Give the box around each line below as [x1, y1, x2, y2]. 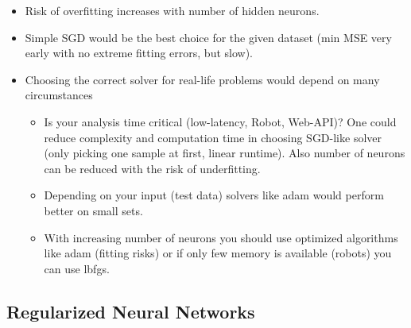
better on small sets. [44, 202, 143, 218]
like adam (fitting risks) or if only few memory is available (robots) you [44, 245, 392, 261]
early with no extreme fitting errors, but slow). [25, 44, 253, 61]
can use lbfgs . [44, 260, 110, 276]
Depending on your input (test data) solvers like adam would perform [44, 187, 384, 203]
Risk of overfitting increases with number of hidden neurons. [25, 2, 320, 18]
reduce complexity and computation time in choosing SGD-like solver [44, 129, 382, 145]
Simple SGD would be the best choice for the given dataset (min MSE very [25, 29, 392, 45]
